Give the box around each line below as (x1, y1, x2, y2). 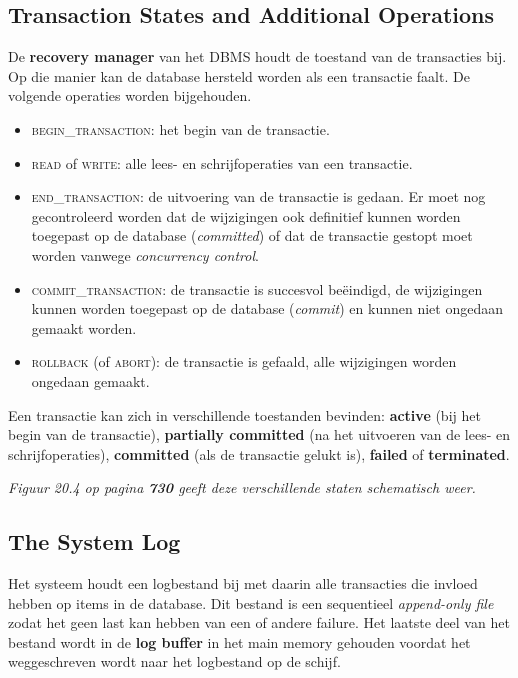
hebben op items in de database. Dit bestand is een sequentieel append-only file (8, 592, 494, 613)
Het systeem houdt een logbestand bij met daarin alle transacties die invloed (8, 573, 478, 594)
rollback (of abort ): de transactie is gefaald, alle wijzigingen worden (31, 351, 457, 372)
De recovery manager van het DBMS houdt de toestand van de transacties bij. (8, 46, 507, 67)
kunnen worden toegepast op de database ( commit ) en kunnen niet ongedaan (31, 298, 503, 319)
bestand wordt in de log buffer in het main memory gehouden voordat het (8, 631, 471, 652)
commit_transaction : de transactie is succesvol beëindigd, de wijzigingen (31, 278, 483, 299)
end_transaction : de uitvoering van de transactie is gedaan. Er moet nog (31, 186, 486, 207)
